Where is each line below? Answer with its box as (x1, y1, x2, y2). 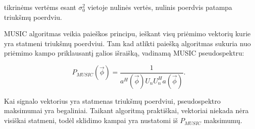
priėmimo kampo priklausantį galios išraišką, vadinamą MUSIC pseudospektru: (4, 48, 244, 58)
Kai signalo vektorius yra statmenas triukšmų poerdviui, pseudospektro (4, 95, 221, 106)
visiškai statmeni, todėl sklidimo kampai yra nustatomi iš (4, 115, 178, 126)
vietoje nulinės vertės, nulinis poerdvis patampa (87, 2, 232, 12)
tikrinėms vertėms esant (4, 2, 76, 12)
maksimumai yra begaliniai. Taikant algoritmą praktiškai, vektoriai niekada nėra (4, 105, 249, 116)
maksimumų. (204, 115, 243, 126)
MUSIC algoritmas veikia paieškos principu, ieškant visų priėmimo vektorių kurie (4, 28, 251, 39)
